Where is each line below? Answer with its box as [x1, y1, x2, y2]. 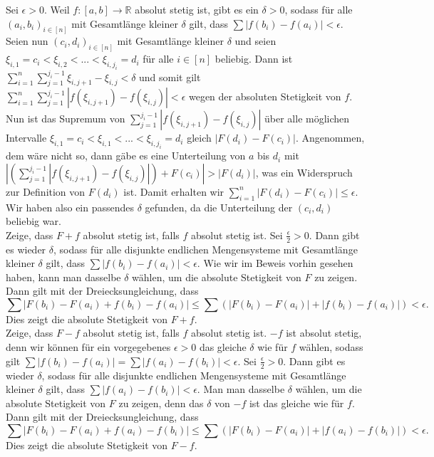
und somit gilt [139, 69, 201, 84]
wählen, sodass [299, 340, 363, 354]
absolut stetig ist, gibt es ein [135, 2, 259, 16]
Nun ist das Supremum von [6, 111, 125, 126]
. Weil [43, 2, 70, 16]
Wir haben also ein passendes [6, 199, 135, 214]
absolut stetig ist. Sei [191, 227, 283, 242]
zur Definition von [6, 184, 86, 199]
